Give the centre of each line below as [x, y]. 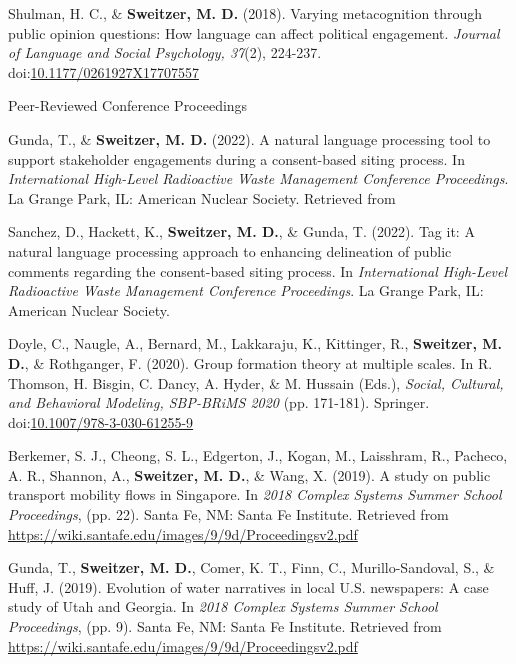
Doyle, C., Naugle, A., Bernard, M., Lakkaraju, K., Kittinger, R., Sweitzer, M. [255, 343]
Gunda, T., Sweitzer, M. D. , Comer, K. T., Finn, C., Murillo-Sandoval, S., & [251, 567]
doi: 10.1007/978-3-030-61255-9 [101, 421]
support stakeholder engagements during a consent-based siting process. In [236, 158]
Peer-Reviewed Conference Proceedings [128, 105]
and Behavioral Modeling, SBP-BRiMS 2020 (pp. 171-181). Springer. [219, 402]
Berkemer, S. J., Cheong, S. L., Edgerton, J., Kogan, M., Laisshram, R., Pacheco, [258, 455]
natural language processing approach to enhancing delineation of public [230, 250]
